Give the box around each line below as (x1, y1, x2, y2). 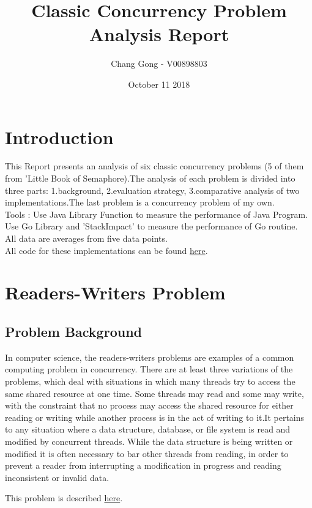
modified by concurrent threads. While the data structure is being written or (5, 434, 293, 447)
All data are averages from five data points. (5, 232, 168, 244)
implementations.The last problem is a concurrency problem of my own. (5, 196, 275, 209)
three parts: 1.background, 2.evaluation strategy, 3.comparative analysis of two (5, 183, 300, 196)
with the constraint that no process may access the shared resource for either (5, 399, 294, 412)
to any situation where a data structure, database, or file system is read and (5, 423, 291, 436)
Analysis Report (89, 21, 229, 47)
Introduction (5, 124, 114, 149)
